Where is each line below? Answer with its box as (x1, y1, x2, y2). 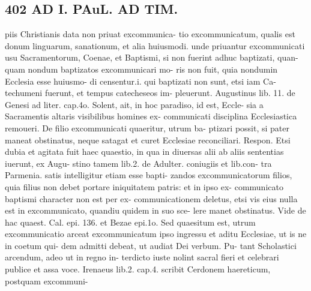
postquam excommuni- (5, 274, 88, 287)
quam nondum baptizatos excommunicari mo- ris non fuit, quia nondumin (5, 62, 278, 75)
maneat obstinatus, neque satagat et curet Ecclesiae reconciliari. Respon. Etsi (5, 133, 291, 146)
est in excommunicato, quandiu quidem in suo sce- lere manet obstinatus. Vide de (5, 204, 306, 217)
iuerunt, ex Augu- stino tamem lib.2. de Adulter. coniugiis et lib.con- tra (5, 157, 272, 169)
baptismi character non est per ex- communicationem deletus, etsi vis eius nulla (5, 192, 298, 205)
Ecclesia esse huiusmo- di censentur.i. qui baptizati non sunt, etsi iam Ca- (5, 74, 276, 87)
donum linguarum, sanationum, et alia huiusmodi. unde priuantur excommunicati (5, 39, 305, 52)
